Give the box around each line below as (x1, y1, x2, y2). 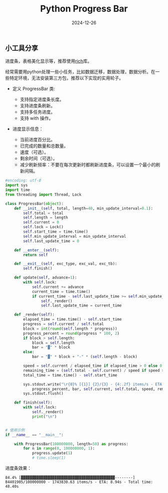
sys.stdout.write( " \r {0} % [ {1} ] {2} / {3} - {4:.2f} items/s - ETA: (23, 381, 164, 387)
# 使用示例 (5, 428, 25, 433)
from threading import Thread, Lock (5, 192, 81, 197)
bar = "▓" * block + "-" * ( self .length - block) (31, 354, 137, 359)
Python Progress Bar (40, 3, 128, 15)
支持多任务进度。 (19, 109, 55, 115)
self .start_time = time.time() (23, 229, 88, 234)
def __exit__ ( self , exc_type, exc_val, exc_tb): (14, 261, 117, 266)
